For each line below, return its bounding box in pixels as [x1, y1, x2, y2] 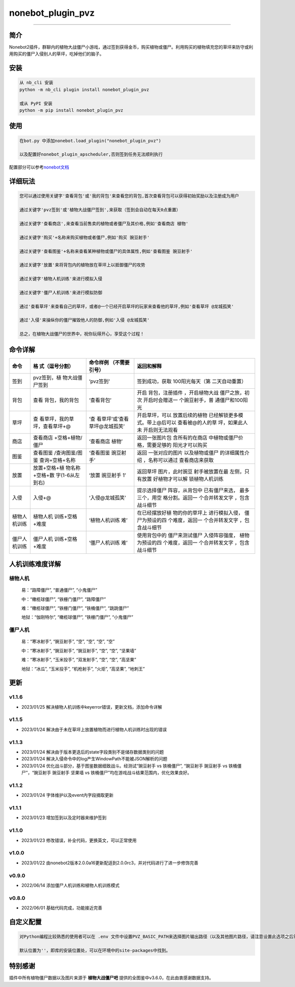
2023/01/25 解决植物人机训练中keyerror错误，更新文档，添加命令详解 [21, 704, 162, 710]
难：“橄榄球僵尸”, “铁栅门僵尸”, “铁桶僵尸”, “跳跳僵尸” [21, 605, 129, 611]
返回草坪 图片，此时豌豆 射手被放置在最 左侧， [137, 468, 245, 475]
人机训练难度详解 [9, 560, 61, 569]
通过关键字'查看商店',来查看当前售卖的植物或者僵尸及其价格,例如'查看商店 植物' [19, 221, 189, 226]
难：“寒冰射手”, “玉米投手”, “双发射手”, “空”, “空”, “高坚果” [21, 657, 136, 663]
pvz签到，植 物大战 [33, 374, 78, 381]
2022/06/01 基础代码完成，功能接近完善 [21, 905, 103, 911]
